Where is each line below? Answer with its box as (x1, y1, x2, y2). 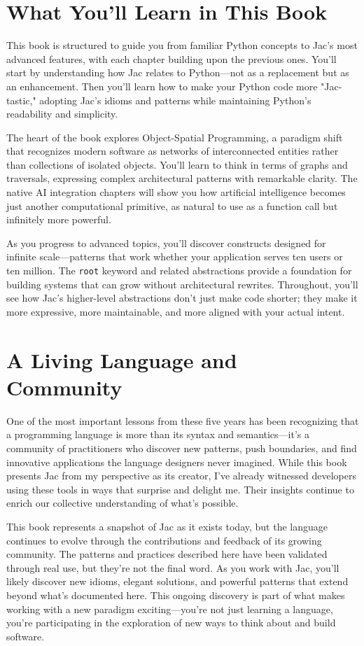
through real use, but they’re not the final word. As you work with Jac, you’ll (6, 560, 339, 575)
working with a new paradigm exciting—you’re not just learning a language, (6, 601, 333, 616)
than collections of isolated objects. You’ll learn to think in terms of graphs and (6, 157, 348, 171)
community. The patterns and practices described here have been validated (6, 547, 328, 561)
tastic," (6, 92, 36, 107)
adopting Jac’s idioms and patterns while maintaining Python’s (39, 92, 311, 107)
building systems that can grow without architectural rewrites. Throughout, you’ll (6, 276, 358, 291)
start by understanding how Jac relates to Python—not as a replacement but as (6, 65, 349, 80)
